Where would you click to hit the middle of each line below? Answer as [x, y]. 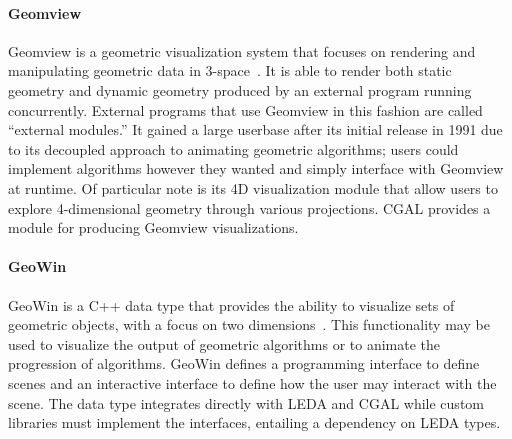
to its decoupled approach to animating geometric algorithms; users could [233, 148]
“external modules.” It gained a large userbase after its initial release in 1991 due [255, 129]
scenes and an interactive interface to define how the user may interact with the [252, 382]
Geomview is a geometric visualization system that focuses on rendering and [242, 50]
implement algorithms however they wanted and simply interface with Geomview [256, 168]
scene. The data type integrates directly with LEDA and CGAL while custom [246, 402]
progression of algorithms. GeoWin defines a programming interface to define [244, 363]
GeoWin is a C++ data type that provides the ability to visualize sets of [231, 304]
